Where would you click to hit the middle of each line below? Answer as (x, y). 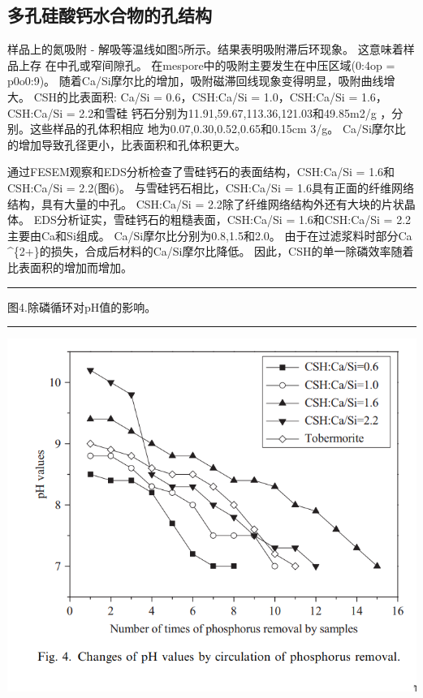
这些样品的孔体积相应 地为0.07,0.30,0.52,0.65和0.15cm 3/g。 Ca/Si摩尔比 (218, 129)
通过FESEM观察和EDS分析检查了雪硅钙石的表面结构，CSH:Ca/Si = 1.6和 (201, 172)
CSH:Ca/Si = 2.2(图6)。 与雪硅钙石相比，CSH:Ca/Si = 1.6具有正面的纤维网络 (211, 187)
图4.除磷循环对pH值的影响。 (82, 306)
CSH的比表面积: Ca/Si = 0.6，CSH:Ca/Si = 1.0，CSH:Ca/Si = (196, 96)
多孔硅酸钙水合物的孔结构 (110, 15)
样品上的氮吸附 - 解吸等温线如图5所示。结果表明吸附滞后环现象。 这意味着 (205, 49)
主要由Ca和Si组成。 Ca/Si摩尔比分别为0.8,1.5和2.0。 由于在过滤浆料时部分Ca (210, 235)
